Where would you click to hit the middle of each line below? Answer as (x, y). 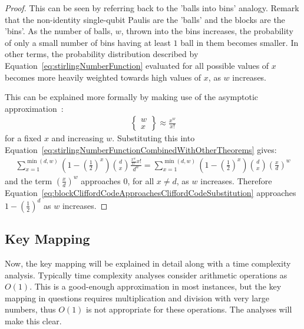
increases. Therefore (236, 180)
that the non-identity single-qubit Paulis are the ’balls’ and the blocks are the (145, 19)
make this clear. (33, 320)
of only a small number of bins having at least (88, 42)
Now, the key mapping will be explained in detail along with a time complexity (148, 263)
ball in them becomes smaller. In (239, 42)
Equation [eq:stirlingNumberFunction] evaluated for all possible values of (137, 65)
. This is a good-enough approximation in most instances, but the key (156, 286)
